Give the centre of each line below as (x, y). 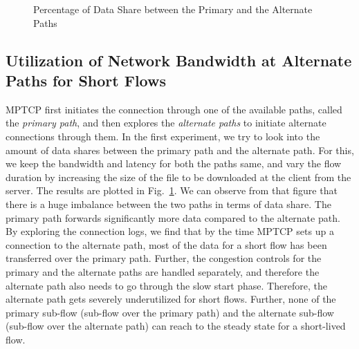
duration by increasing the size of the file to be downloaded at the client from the (178, 177)
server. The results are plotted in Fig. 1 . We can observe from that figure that (172, 190)
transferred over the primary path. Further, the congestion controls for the (164, 258)
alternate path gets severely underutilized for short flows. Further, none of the (171, 299)
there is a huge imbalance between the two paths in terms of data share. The (168, 204)
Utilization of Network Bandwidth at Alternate (179, 60)
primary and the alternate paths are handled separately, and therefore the (163, 271)
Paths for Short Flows (86, 80)
